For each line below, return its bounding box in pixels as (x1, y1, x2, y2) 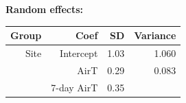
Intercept (60, 45, 98, 60)
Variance (134, 28, 176, 43)
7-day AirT (51, 80, 98, 94)
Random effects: (5, 2, 84, 16)
